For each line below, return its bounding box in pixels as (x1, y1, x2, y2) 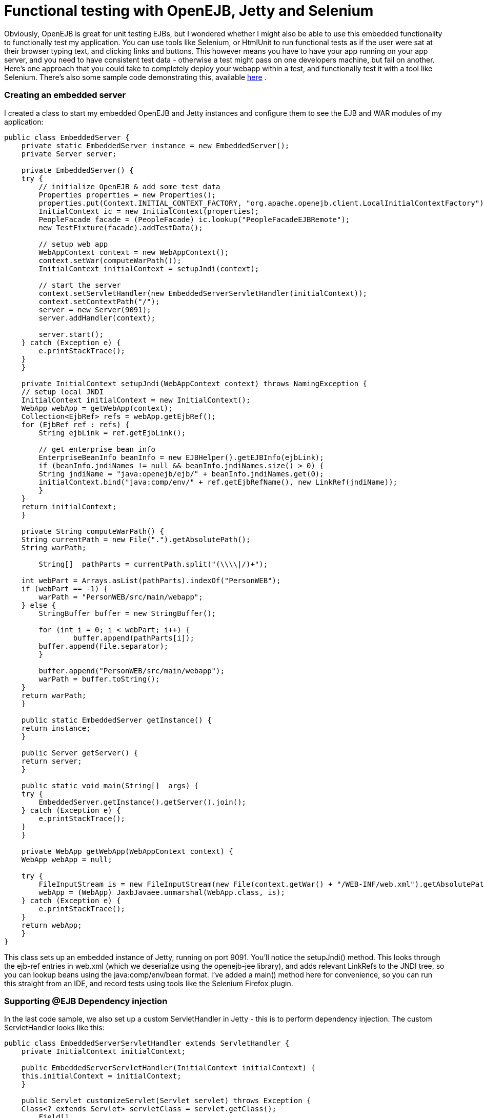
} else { (21, 601, 56, 609)
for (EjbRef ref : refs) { (21, 420, 130, 429)
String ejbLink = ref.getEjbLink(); (38, 428, 186, 437)
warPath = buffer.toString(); (38, 674, 160, 683)
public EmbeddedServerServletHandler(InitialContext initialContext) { (21, 1064, 315, 1072)
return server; (21, 756, 82, 765)
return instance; (21, 724, 91, 732)
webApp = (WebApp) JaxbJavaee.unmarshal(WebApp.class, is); (38, 888, 285, 896)
